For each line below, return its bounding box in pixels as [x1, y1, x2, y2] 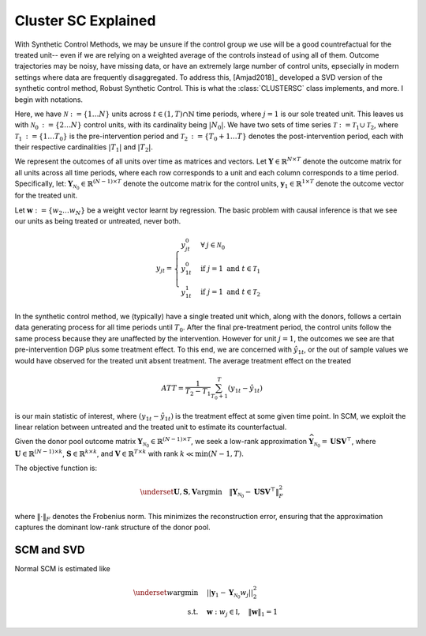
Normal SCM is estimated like [14, 563, 110, 573]
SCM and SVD [14, 543, 85, 556]
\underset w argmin [133, 588, 199, 596]
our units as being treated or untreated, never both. [14, 216, 181, 226]
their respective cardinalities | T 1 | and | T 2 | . [14, 142, 154, 153]
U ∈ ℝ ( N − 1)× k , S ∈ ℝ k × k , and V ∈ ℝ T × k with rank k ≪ [14, 447, 194, 458]
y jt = [155, 264, 173, 275]
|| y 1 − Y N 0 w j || [206, 588, 254, 600]
